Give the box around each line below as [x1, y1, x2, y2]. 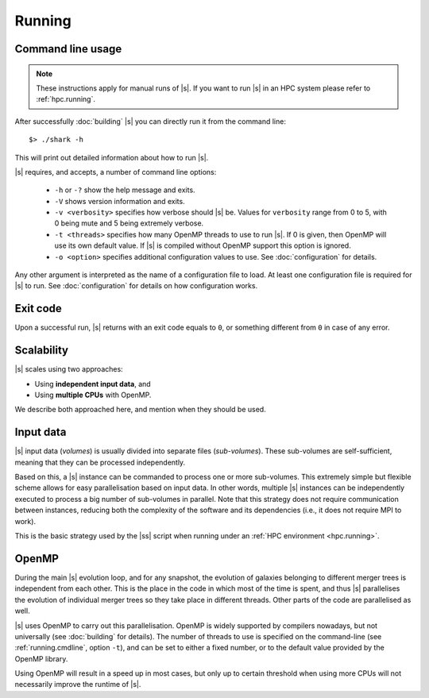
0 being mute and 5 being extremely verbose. [54, 218, 204, 228]
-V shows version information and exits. [54, 196, 186, 206]
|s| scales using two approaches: [14, 364, 123, 374]
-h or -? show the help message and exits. [54, 185, 195, 195]
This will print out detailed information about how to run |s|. [14, 152, 209, 162]
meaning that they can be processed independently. [14, 457, 186, 467]
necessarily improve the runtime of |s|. [14, 680, 141, 689]
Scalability [14, 344, 69, 357]
